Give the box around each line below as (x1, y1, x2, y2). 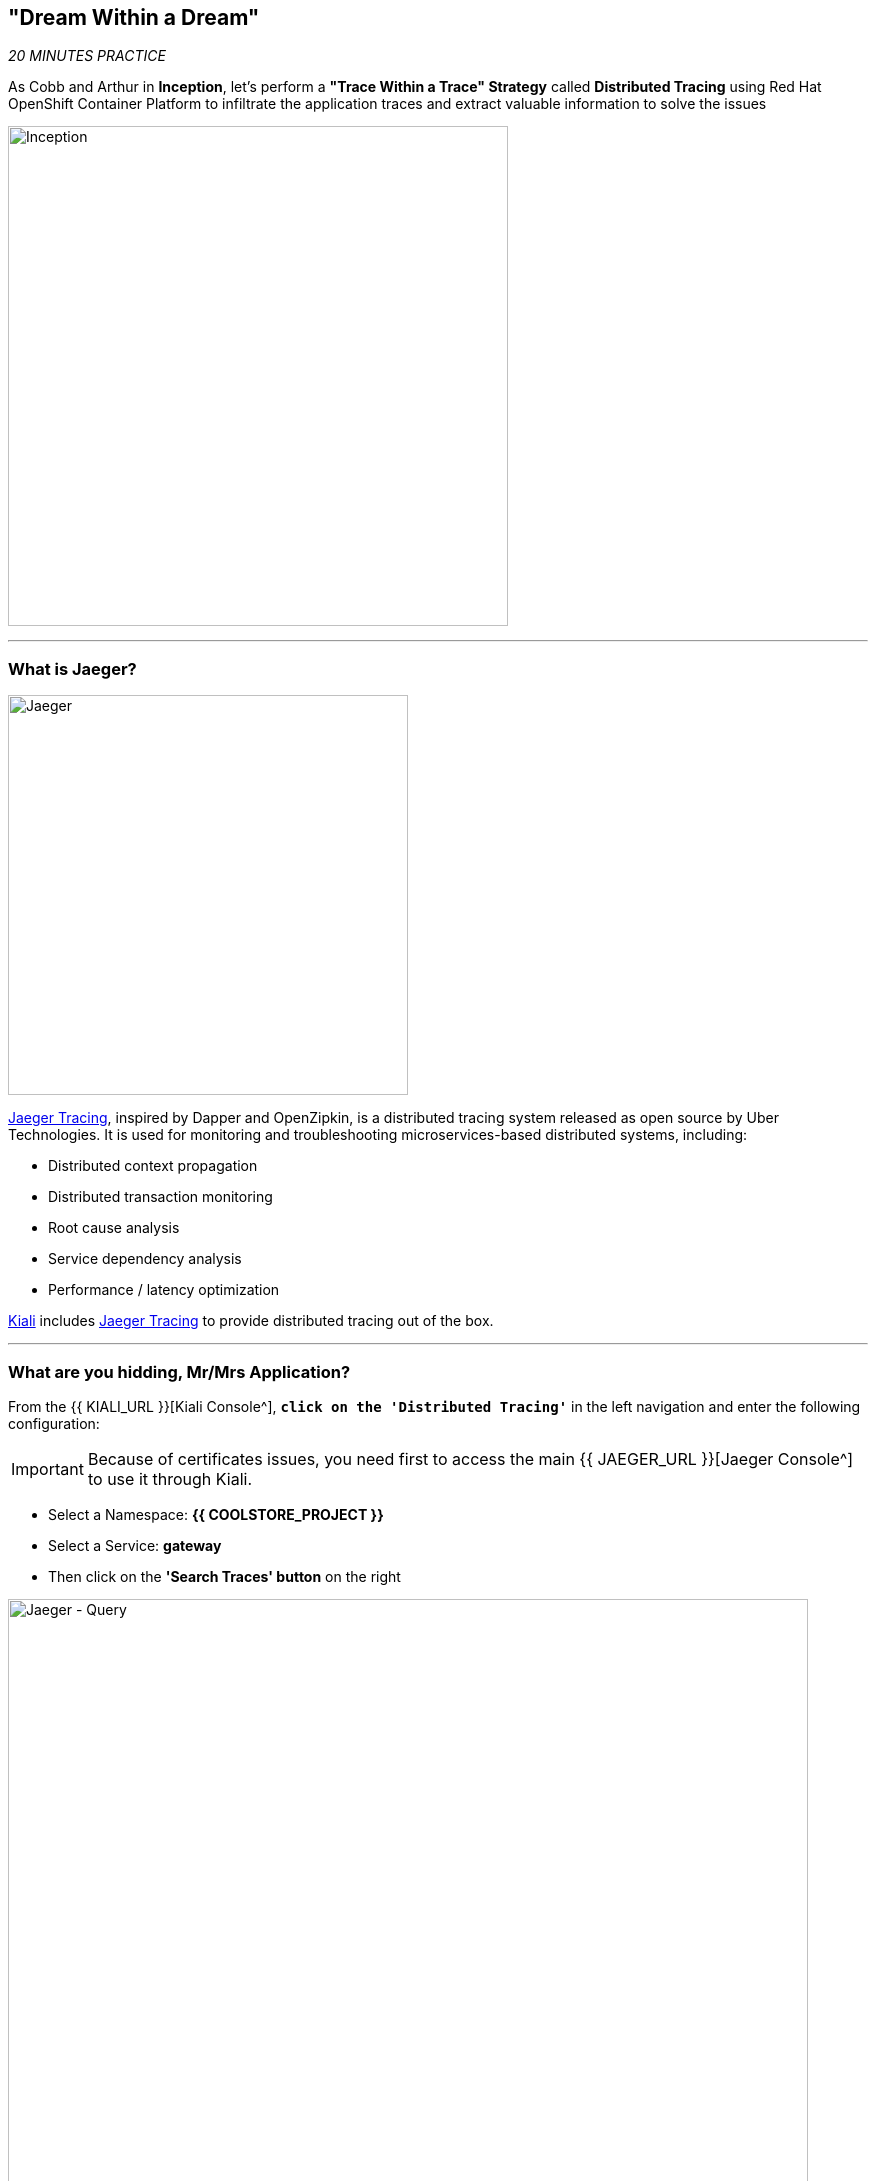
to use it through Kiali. (87, 1468, 252, 1489)
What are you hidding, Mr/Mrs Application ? (8, 1361, 351, 1382)
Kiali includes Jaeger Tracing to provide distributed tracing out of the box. (8, 1312, 494, 1330)
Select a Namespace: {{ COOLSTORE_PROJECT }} (48, 1505, 384, 1523)
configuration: (8, 1414, 100, 1432)
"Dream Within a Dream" (8, 5, 260, 30)
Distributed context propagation (48, 1157, 258, 1175)
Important (11, 1458, 84, 1479)
